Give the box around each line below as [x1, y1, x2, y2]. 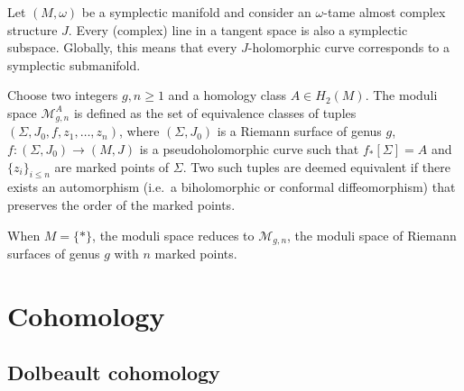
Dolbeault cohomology [7, 359, 220, 386]
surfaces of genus [7, 244, 100, 263]
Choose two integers [7, 86, 118, 105]
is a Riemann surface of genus [217, 122, 382, 141]
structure [7, 20, 58, 39]
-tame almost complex [323, 3, 446, 21]
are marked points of [54, 157, 170, 176]
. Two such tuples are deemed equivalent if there [182, 157, 450, 176]
